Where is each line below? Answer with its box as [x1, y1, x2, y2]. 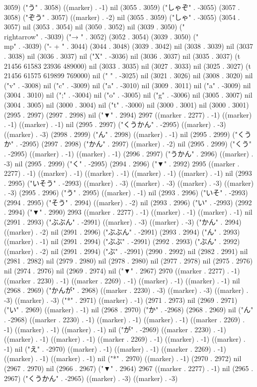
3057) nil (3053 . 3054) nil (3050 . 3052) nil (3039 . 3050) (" [4, 21, 185, 32]
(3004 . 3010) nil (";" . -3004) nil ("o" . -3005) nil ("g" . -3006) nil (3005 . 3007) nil [4, 90, 253, 100]
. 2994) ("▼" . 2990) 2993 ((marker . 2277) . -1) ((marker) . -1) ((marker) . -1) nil [4, 207, 253, 217]
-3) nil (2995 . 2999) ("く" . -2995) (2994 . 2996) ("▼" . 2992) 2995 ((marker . [4, 158, 240, 168]
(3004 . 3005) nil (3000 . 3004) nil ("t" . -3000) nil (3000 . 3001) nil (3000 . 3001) [4, 99, 249, 110]
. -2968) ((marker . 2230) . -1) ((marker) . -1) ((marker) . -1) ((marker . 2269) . [4, 314, 245, 324]
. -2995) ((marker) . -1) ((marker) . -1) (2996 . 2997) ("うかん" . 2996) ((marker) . [4, 148, 254, 158]
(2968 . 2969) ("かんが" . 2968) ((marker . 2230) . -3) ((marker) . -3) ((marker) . [4, 285, 249, 295]
